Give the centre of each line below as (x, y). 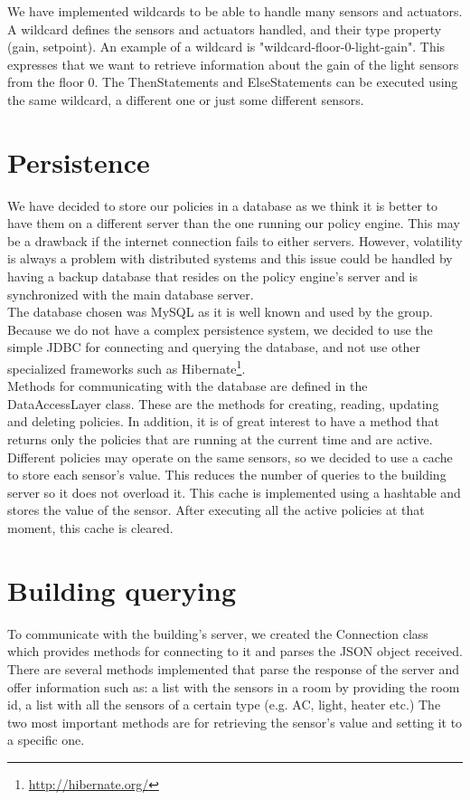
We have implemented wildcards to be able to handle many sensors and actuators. (235, 11)
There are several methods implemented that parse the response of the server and (234, 668)
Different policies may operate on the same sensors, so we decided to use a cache (230, 457)
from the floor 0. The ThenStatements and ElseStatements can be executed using (233, 82)
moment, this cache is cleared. (90, 528)
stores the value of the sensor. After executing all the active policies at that (216, 510)
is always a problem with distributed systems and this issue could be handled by (230, 258)
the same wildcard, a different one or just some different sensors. (186, 99)
